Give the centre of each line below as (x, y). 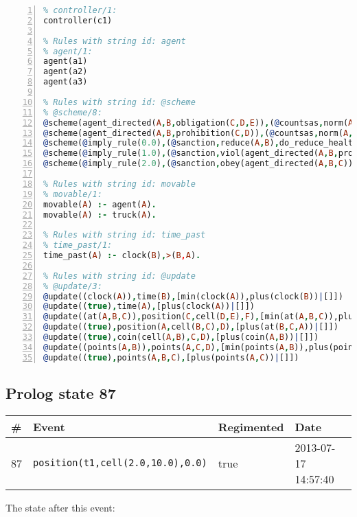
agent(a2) (66, 72)
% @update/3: (73, 286)
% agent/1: (68, 51)
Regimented (251, 426)
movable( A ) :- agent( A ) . (100, 204)
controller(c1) (78, 20)
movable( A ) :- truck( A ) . (100, 215)
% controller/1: (80, 10)
